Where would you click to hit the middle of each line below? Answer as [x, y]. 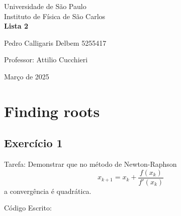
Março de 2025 [27, 76]
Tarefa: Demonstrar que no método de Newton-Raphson [90, 164]
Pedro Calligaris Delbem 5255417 [55, 42]
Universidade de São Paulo [45, 6]
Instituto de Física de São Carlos [55, 16]
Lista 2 [16, 26]
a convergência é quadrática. [48, 191]
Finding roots [52, 111]
